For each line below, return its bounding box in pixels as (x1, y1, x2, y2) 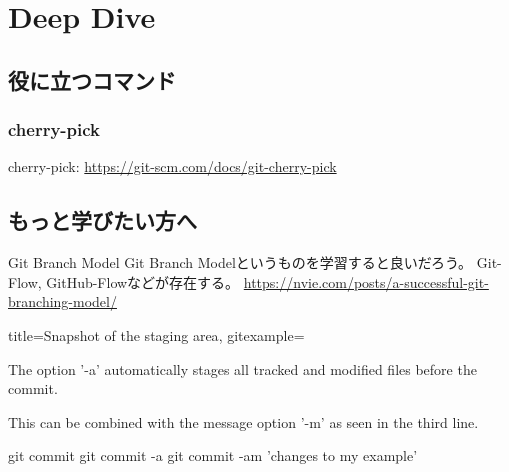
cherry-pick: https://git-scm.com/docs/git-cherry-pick (8, 156, 337, 177)
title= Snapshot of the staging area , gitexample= (8, 324, 305, 345)
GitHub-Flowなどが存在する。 (46, 271, 240, 292)
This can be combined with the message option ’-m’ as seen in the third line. (8, 411, 479, 432)
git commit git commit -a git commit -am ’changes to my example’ (8, 445, 418, 466)
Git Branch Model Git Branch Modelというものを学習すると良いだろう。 (8, 252, 473, 273)
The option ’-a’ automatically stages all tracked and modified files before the (8, 358, 477, 379)
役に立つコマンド (8, 64, 176, 95)
